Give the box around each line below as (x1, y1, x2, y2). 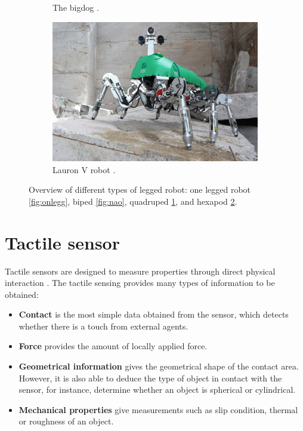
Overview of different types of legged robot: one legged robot (29, 183, 251, 196)
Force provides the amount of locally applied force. (18, 340, 208, 352)
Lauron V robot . (52, 163, 116, 176)
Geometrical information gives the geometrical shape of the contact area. (18, 360, 299, 372)
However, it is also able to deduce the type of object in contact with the (18, 371, 282, 384)
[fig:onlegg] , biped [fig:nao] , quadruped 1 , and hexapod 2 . (29, 195, 237, 207)
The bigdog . (52, 1, 99, 13)
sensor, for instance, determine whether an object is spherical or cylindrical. (18, 383, 296, 396)
